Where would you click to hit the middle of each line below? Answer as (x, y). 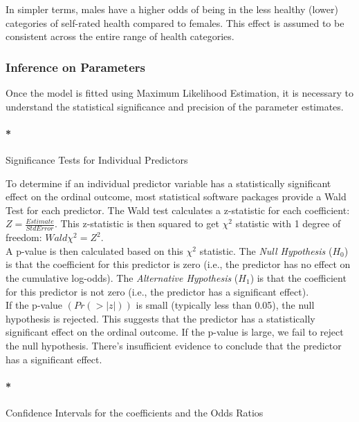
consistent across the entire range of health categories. (120, 36)
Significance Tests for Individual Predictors (97, 159)
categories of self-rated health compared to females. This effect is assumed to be (175, 22)
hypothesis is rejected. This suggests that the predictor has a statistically (160, 318)
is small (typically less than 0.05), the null (225, 305)
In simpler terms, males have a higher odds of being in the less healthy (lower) (172, 9)
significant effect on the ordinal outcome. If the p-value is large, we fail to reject (175, 332)
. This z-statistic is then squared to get (137, 223)
